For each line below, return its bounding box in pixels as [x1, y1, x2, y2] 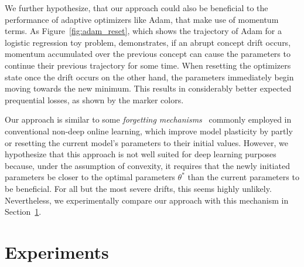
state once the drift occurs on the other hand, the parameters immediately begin [5, 70, 294, 83]
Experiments [5, 239, 109, 263]
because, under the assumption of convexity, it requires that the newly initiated [5, 159, 290, 171]
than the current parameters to [187, 171, 299, 183]
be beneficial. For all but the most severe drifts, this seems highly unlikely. [5, 182, 272, 194]
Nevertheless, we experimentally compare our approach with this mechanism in [5, 194, 289, 206]
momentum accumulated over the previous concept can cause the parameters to [5, 48, 291, 60]
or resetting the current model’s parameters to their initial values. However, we [5, 136, 288, 148]
